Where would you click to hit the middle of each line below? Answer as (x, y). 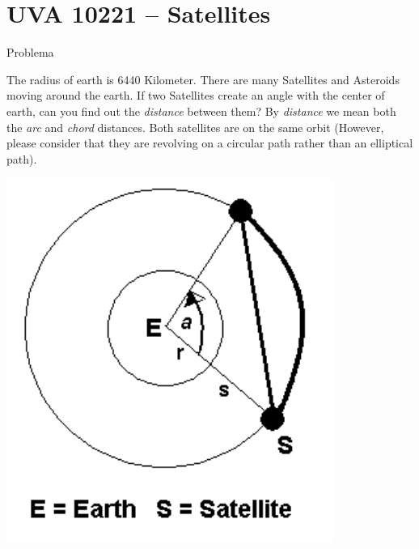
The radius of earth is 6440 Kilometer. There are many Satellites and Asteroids (203, 79)
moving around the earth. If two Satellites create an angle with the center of (196, 95)
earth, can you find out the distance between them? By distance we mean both (201, 111)
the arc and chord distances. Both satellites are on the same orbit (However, (195, 127)
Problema (30, 52)
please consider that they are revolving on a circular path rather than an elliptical (210, 143)
